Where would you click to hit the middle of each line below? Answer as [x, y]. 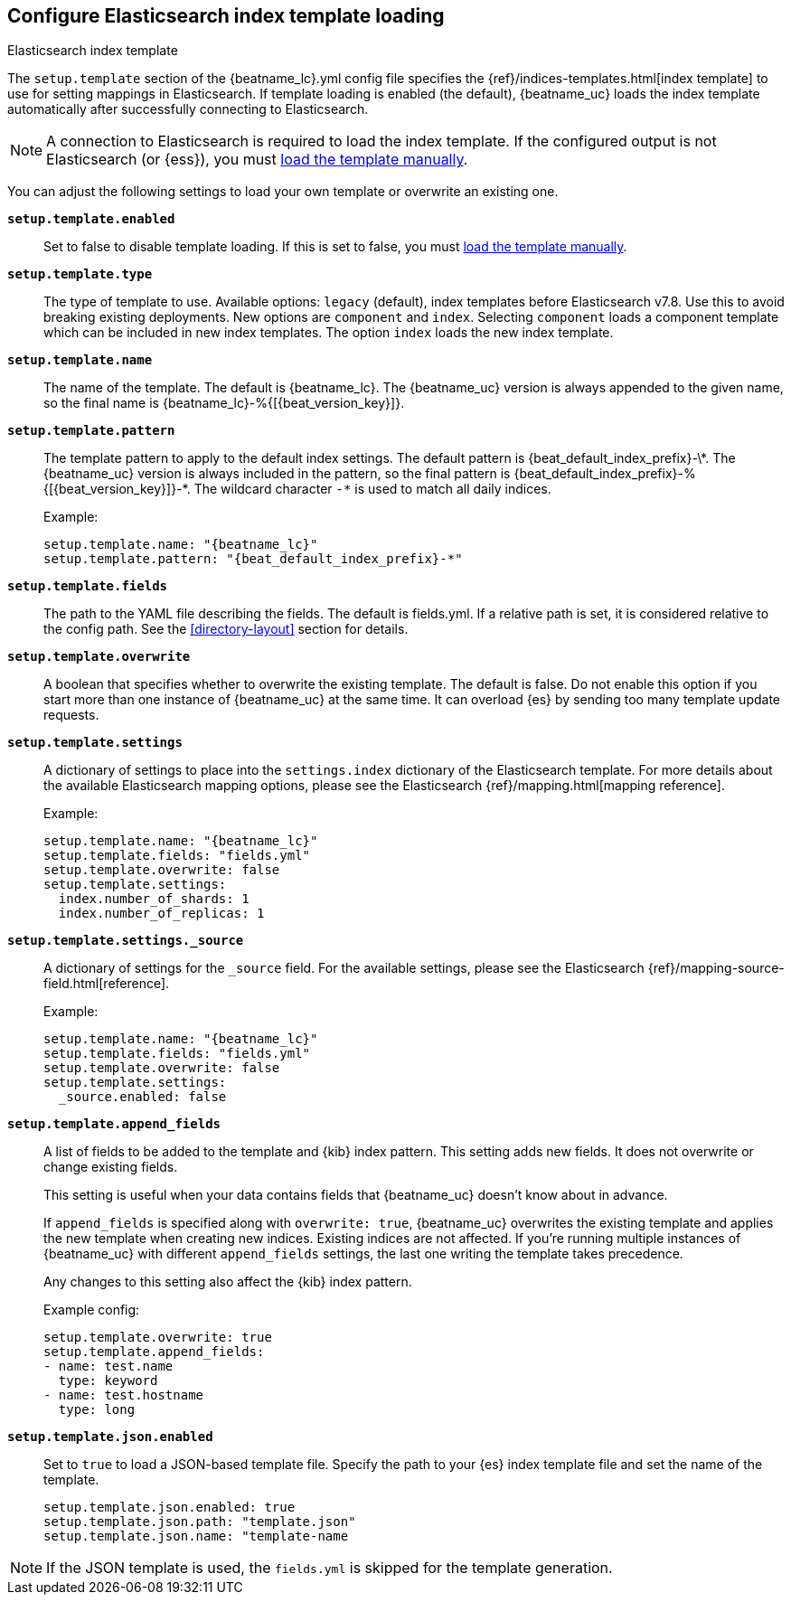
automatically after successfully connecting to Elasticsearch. [188, 109]
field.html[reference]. [107, 984]
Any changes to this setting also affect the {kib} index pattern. [228, 1282]
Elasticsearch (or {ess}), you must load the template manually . [257, 160]
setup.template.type [80, 274]
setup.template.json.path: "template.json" [200, 1522]
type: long [97, 1410]
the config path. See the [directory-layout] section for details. [226, 629]
